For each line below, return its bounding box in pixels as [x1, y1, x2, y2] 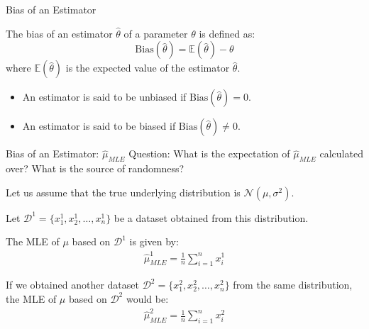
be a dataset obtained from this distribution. [114, 210, 309, 225]
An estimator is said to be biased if [22, 118, 176, 133]
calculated [319, 146, 363, 161]
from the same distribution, [233, 277, 353, 292]
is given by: [129, 234, 179, 249]
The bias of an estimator [6, 26, 113, 40]
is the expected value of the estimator [65, 60, 230, 75]
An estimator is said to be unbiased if [22, 89, 187, 104]
